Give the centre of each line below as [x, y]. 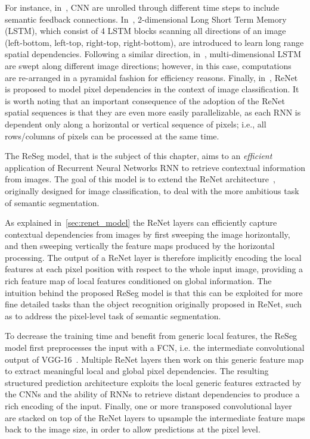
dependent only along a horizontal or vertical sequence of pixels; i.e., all [136, 124]
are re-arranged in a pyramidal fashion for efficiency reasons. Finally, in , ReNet [151, 77]
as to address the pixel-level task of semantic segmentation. [113, 315]
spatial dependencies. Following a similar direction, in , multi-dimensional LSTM [153, 54]
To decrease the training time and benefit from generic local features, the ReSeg [151, 336]
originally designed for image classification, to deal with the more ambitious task [152, 190]
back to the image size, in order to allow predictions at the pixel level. [133, 429]
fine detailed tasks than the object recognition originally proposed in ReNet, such [154, 304]
